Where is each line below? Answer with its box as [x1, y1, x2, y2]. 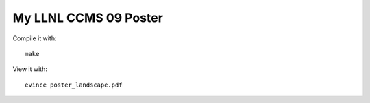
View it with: [12, 65, 48, 73]
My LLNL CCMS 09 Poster [12, 10, 164, 25]
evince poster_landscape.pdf [25, 80, 123, 89]
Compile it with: [12, 34, 57, 42]
